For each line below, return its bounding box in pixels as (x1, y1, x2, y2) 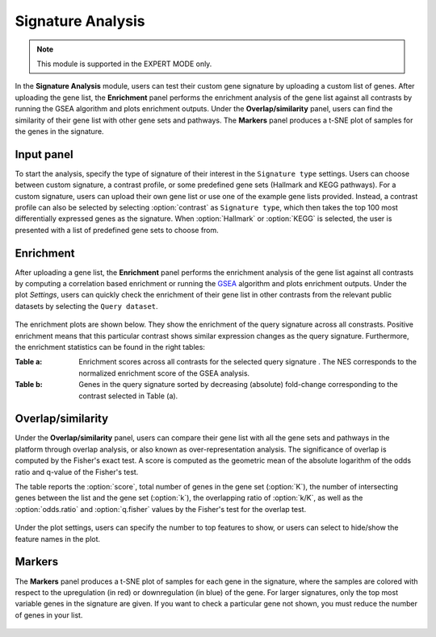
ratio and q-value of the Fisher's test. (15, 467, 139, 477)
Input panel (15, 148, 73, 161)
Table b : (15, 380, 44, 389)
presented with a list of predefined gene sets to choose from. (15, 225, 220, 235)
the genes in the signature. (15, 126, 104, 136)
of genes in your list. (15, 610, 83, 620)
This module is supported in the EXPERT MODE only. (36, 59, 212, 69)
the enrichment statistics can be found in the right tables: (15, 343, 206, 352)
